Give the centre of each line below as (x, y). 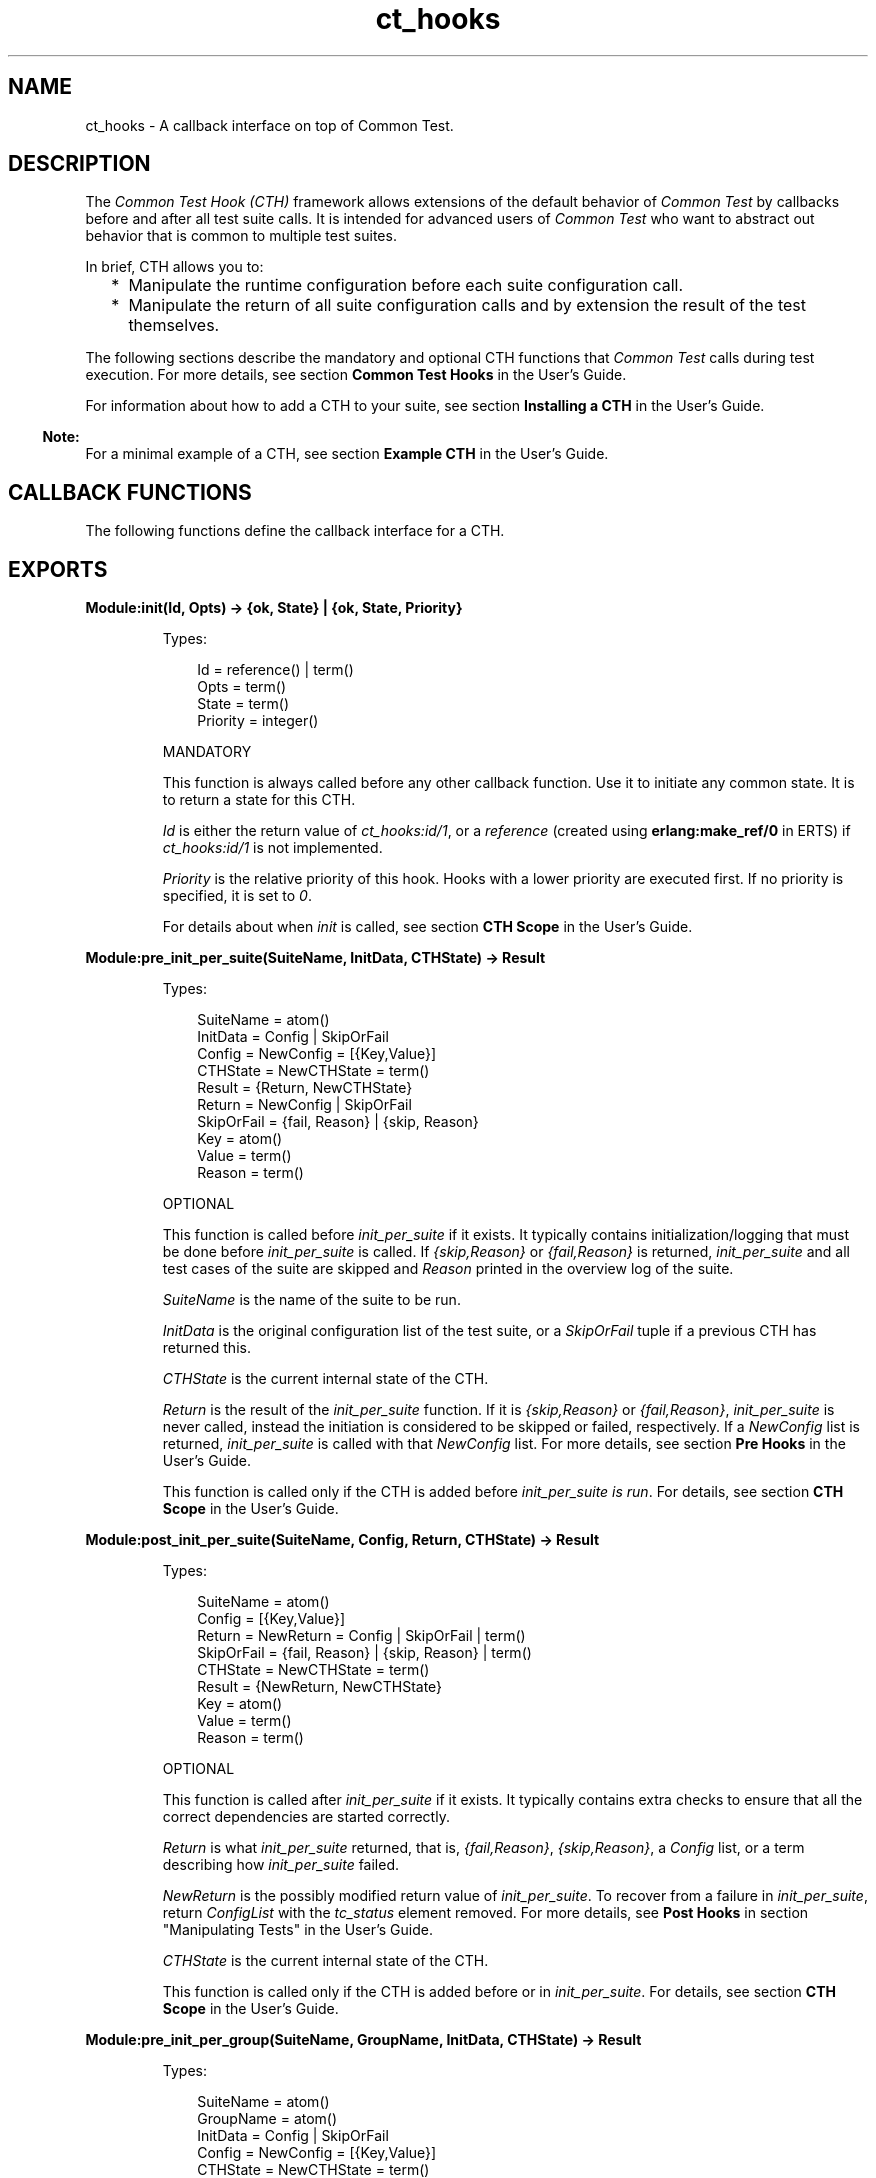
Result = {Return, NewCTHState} (305, 1088)
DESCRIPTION (79, 164)
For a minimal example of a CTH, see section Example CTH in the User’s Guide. (347, 454)
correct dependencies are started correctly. (306, 1817)
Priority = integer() (258, 721)
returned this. (206, 1348)
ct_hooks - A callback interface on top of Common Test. (269, 125)
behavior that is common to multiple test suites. (241, 236)
